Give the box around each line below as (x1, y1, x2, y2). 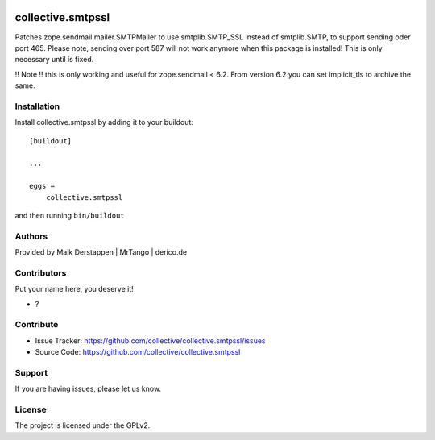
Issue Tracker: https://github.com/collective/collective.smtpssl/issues (35, 335, 266, 346)
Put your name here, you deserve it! (14, 284, 134, 294)
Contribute (14, 319, 59, 330)
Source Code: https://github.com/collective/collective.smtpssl (35, 347, 241, 357)
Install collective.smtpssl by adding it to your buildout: (14, 118, 193, 127)
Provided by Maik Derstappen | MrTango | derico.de (14, 247, 188, 257)
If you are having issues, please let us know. (14, 384, 161, 394)
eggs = (29, 181, 56, 191)
